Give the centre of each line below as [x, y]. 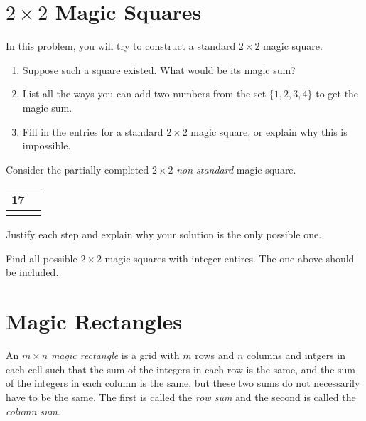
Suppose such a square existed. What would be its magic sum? [159, 69]
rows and [215, 355]
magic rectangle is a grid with [115, 355]
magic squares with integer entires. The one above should [230, 258]
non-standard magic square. [236, 169]
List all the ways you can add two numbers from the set [144, 94]
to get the [337, 94]
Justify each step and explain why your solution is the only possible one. [164, 234]
